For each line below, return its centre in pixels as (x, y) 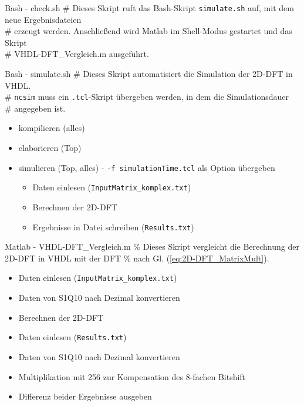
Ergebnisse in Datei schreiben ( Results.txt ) (113, 227)
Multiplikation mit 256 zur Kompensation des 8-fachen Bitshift (132, 376)
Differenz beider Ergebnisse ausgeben (85, 396)
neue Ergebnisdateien (43, 19)
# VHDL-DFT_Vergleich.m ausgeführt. (77, 54)
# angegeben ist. (35, 108)
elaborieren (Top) (50, 148)
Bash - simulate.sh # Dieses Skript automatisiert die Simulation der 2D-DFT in (149, 74)
